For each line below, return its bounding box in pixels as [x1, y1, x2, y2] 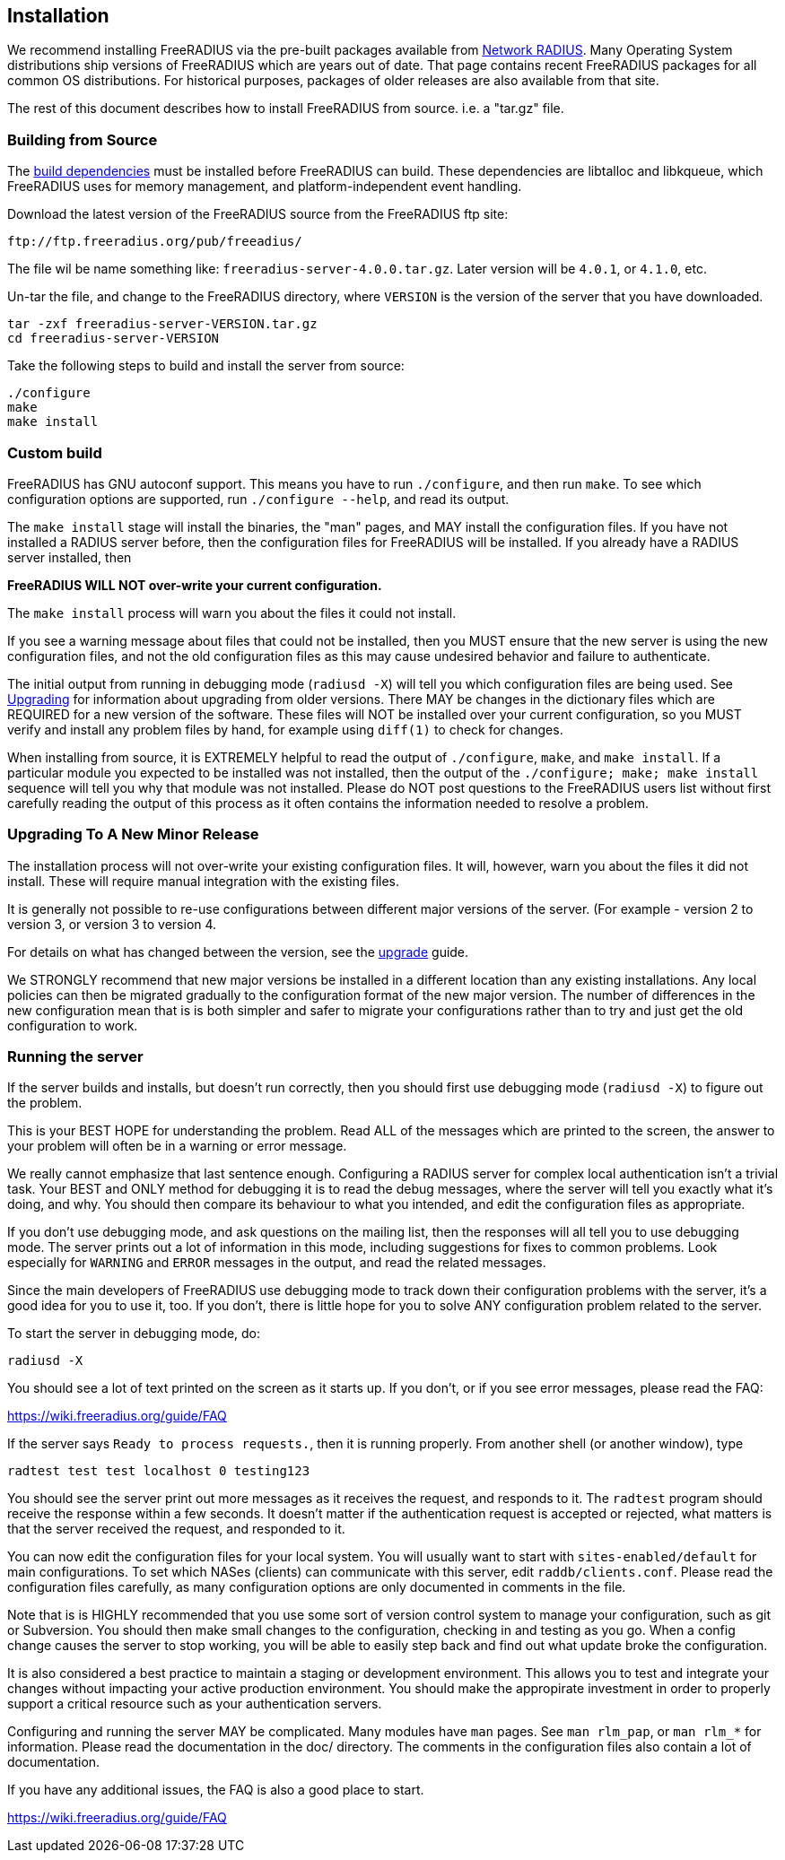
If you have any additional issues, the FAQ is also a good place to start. [7, 1782, 424, 1798]
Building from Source [7, 130, 158, 149]
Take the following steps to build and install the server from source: [7, 358, 405, 374]
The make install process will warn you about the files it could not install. [7, 604, 457, 621]
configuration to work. [7, 1017, 138, 1033]
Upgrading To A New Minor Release [7, 825, 259, 844]
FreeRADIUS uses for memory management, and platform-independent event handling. [7, 178, 522, 195]
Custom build [7, 443, 102, 462]
